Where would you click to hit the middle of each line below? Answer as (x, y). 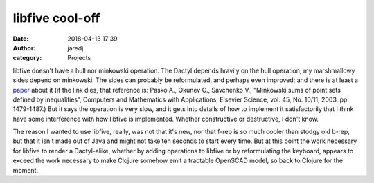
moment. (25, 170)
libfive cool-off (56, 18)
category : (27, 58)
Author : (24, 48)
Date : (21, 39)
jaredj (75, 48)
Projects (79, 58)
